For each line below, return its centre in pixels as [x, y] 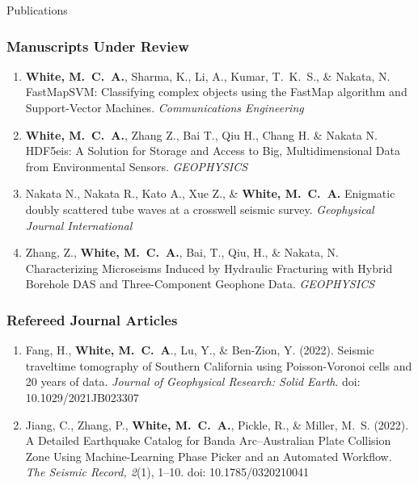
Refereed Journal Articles [92, 319]
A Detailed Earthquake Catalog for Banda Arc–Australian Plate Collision [208, 440]
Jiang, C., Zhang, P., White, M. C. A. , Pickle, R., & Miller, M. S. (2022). [217, 424]
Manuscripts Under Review [98, 46]
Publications [37, 10]
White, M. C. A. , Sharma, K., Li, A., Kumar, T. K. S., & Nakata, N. [208, 75]
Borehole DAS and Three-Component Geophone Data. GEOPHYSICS [200, 284]
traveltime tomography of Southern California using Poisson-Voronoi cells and [219, 365]
